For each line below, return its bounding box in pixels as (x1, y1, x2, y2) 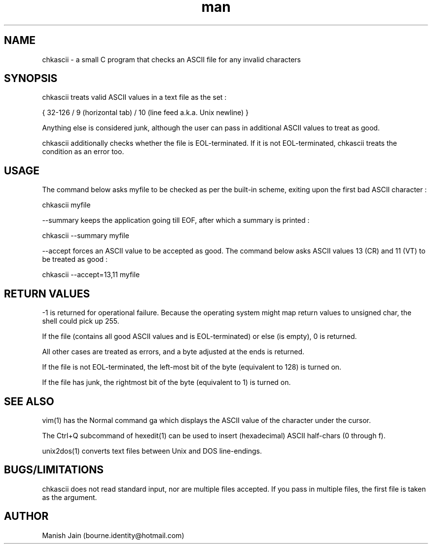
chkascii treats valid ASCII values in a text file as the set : (42, 93, 227, 102)
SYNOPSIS (4, 72, 58, 85)
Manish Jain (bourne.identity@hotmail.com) (42, 531, 184, 540)
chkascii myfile (42, 201, 91, 210)
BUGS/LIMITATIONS (4, 464, 104, 476)
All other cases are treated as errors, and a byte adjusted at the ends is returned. (42, 347, 305, 356)
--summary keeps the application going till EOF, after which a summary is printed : (42, 216, 310, 225)
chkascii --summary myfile (42, 231, 129, 240)
